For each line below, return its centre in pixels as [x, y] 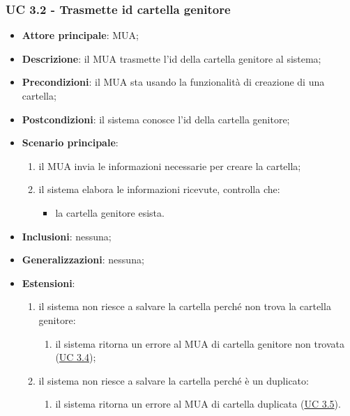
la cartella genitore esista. [110, 212]
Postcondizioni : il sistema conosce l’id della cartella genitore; [156, 119]
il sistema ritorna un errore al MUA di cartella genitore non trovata [200, 343]
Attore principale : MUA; [80, 35]
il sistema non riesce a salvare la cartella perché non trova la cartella [185, 306]
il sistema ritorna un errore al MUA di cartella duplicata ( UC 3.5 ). [198, 404]
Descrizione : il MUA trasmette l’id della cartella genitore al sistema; [172, 58]
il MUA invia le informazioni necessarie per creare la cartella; [170, 165]
